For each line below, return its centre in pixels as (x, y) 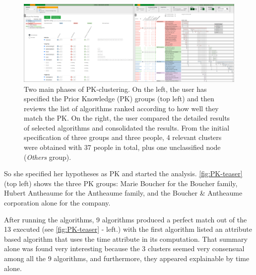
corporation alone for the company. (57, 203)
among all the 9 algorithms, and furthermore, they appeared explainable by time (127, 258)
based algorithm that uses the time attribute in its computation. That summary (126, 239)
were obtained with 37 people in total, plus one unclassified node (122, 147)
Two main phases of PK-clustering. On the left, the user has (115, 89)
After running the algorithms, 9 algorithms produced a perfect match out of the (126, 219)
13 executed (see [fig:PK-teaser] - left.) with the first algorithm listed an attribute (128, 229)
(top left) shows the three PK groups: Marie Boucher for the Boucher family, (121, 183)
